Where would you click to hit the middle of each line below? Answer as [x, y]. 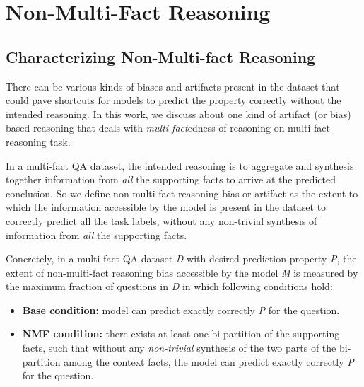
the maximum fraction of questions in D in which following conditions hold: [169, 286]
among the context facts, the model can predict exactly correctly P [209, 361]
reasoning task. [38, 141]
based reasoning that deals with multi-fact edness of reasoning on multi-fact [168, 128]
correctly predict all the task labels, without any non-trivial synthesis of [162, 220]
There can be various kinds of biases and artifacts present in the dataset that [173, 86]
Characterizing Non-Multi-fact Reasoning [161, 56]
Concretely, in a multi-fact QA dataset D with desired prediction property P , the [181, 259]
